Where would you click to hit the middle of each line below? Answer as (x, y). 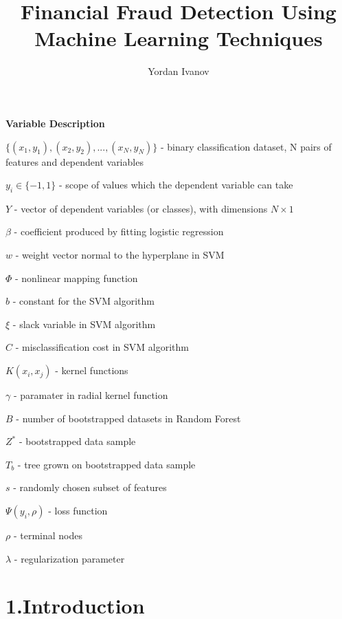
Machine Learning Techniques (179, 38)
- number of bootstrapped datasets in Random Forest (128, 418)
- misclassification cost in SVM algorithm (102, 347)
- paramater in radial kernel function (91, 395)
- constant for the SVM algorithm (83, 301)
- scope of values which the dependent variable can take (176, 185)
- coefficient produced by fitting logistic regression (119, 231)
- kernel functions (92, 370)
